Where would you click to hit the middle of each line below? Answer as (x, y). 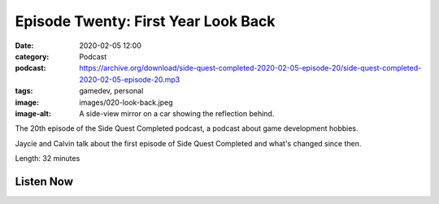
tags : (24, 91)
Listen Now (44, 182)
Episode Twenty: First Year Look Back (145, 21)
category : (32, 56)
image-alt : (33, 113)
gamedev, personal (111, 91)
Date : (24, 46)
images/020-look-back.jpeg (126, 102)
